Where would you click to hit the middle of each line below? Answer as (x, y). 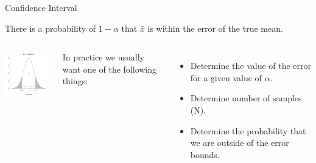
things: (75, 81)
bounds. (205, 154)
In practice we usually (103, 57)
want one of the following (110, 69)
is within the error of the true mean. (215, 28)
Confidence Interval (41, 7)
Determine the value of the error (251, 66)
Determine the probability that (248, 130)
